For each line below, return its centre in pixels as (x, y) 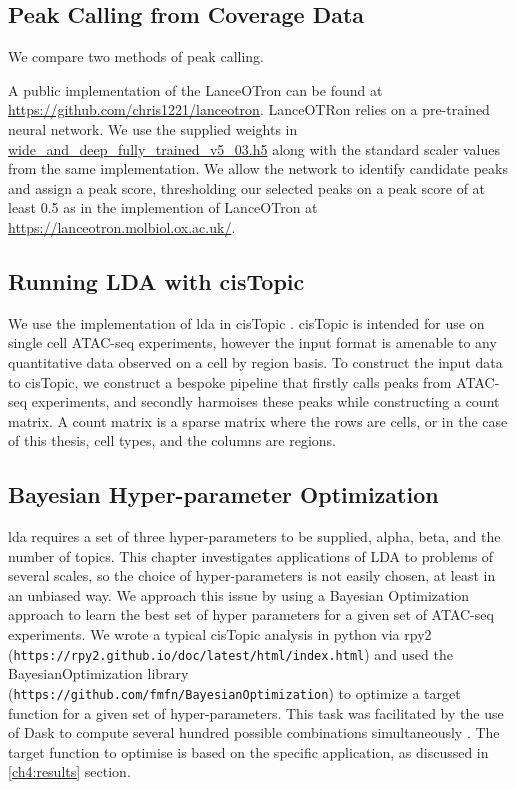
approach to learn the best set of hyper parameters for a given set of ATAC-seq (251, 614)
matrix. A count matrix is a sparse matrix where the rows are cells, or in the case (258, 420)
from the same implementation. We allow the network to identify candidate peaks (258, 168)
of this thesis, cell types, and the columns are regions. (172, 440)
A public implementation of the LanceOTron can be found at (195, 89)
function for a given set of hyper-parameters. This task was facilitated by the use (256, 712)
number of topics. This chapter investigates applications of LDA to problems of (251, 555)
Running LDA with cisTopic (156, 280)
